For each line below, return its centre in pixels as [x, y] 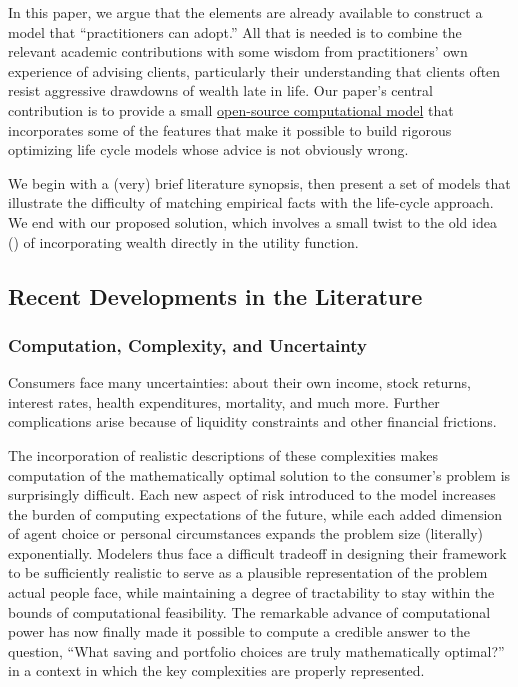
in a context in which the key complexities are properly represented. [216, 670]
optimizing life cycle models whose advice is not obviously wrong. [208, 149]
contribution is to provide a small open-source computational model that [231, 109]
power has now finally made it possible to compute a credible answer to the [239, 631]
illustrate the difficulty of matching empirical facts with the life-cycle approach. [251, 202]
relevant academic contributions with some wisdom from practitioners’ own [238, 51]
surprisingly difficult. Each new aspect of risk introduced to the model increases [252, 494]
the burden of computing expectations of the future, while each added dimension [255, 513]
